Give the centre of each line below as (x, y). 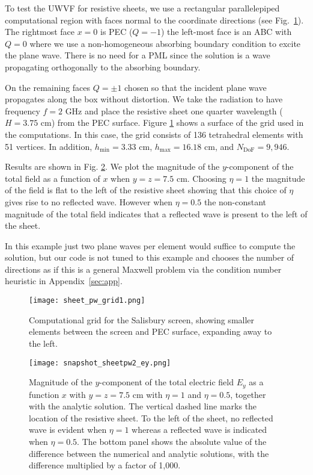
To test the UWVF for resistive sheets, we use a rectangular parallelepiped (142, 8)
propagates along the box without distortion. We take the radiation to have (144, 99)
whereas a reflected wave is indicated (199, 430)
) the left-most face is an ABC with (226, 32)
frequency (23, 110)
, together (248, 394)
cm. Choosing (201, 178)
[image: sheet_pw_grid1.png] (87, 301)
